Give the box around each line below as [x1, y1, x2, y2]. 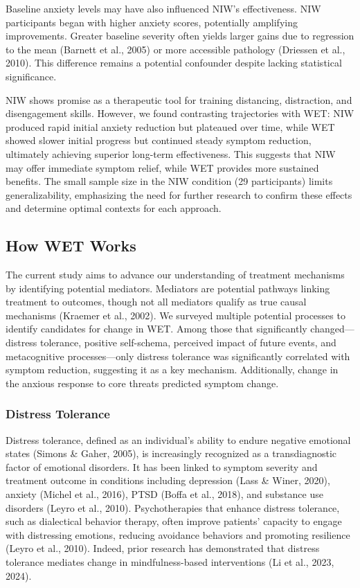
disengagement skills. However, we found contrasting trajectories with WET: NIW [6, 106, 354, 121]
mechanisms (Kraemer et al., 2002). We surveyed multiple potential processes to [6, 308, 345, 322]
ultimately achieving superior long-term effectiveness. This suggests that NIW [6, 146, 336, 161]
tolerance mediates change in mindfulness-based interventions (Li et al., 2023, [6, 555, 334, 569]
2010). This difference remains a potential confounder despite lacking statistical [6, 55, 342, 70]
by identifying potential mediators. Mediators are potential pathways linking [6, 280, 330, 295]
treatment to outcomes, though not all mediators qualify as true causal [6, 294, 307, 309]
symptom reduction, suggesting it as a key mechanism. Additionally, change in [6, 362, 339, 377]
